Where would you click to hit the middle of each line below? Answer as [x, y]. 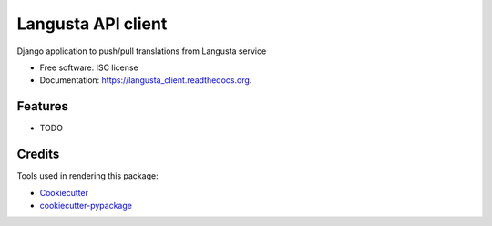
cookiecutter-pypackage [86, 205]
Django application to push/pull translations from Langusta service [142, 51]
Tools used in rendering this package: [87, 176]
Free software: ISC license [89, 67]
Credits [38, 154]
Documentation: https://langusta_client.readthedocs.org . [146, 80]
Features [42, 106]
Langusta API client [92, 24]
